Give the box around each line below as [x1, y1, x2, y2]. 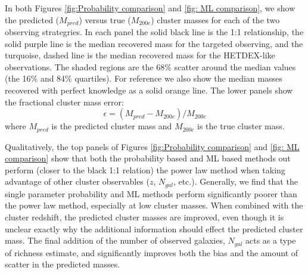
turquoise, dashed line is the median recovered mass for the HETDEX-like [5, 49, 275, 61]
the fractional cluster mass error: [5, 95, 124, 108]
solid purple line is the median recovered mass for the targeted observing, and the [5, 37, 303, 49]
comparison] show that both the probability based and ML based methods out [5, 152, 291, 164]
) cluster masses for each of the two [151, 13, 280, 26]
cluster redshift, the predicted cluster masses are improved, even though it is [5, 211, 284, 223]
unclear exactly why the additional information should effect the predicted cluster [5, 222, 303, 235]
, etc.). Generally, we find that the [173, 175, 298, 188]
